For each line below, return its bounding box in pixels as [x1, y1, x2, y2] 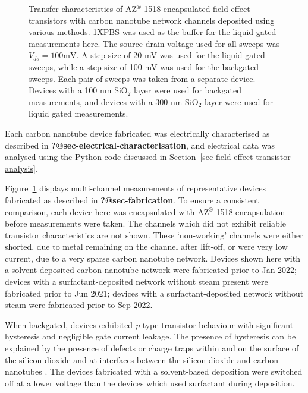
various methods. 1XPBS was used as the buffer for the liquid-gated [29, 26, 276, 38]
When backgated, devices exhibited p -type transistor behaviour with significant [5, 318, 294, 331]
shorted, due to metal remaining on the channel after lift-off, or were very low [5, 240, 288, 253]
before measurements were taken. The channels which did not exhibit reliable [5, 217, 286, 229]
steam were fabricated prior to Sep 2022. [5, 298, 153, 311]
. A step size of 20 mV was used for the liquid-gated [76, 49, 265, 61]
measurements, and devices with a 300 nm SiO [29, 95, 199, 108]
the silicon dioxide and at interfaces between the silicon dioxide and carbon [5, 353, 278, 366]
